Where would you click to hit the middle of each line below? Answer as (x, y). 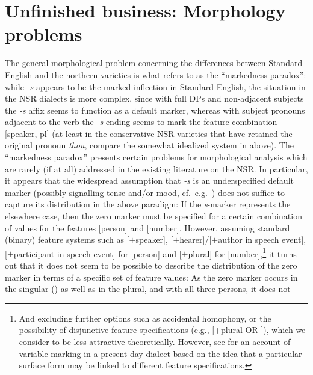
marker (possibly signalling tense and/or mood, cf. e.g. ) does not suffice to (145, 192)
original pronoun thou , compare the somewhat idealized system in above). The (149, 145)
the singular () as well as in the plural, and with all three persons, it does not (148, 289)
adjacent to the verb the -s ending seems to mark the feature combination (141, 122)
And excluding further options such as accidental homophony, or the (145, 318)
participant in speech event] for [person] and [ (98, 253)
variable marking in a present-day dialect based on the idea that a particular (160, 353)
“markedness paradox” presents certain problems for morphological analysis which (156, 157)
